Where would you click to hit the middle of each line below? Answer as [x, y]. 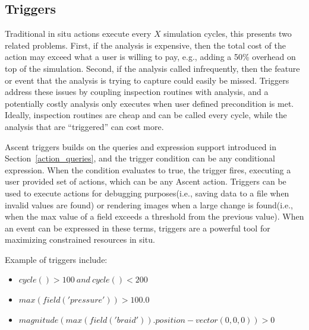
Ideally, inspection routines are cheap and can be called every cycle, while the [146, 115]
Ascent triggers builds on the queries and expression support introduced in [141, 146]
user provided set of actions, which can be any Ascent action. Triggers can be [146, 181]
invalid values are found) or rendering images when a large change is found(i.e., [149, 204]
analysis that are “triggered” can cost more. [84, 126]
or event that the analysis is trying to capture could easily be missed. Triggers [147, 80]
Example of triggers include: [56, 259]
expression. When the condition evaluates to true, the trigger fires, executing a [148, 169]
